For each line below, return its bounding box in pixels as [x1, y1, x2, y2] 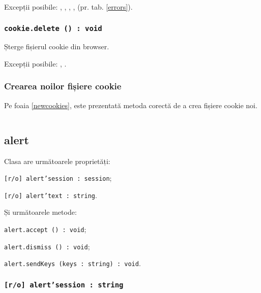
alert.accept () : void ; [4, 224, 86, 235]
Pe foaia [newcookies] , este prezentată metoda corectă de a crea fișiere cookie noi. [4, 100, 257, 110]
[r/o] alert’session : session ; [4, 173, 112, 183]
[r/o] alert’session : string [4, 280, 124, 289]
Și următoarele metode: [4, 207, 77, 217]
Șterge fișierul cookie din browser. [4, 41, 109, 52]
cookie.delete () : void [4, 24, 102, 32]
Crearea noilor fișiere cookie [4, 80, 122, 92]
